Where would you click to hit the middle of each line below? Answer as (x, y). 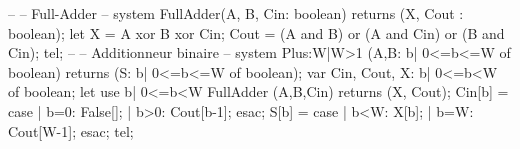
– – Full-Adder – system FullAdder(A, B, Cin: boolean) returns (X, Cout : (236, 13)
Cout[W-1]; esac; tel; (71, 130)
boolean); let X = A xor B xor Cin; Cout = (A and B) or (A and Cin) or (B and (256, 32)
